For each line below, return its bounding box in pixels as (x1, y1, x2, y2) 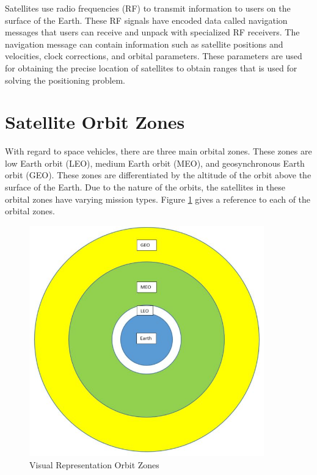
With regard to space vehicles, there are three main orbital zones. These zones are (5, 145, 312, 158)
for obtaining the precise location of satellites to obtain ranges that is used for (5, 61, 297, 74)
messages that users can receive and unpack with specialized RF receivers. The (5, 26, 300, 38)
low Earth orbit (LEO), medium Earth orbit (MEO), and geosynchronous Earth (5, 156, 305, 169)
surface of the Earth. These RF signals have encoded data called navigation (5, 13, 288, 26)
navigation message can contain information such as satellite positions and (5, 37, 283, 50)
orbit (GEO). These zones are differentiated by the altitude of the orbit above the (5, 169, 312, 181)
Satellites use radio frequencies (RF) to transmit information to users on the (5, 2, 291, 14)
